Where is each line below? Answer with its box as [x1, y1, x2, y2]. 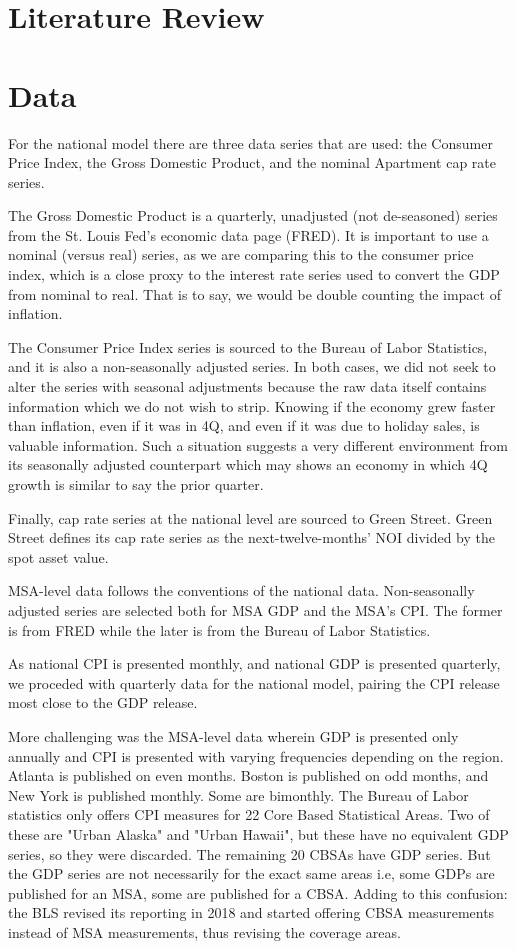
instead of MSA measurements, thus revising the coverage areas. [8, 921, 401, 942]
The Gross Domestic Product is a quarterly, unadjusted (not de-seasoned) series [8, 205, 498, 226]
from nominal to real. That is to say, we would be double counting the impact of [8, 283, 501, 304]
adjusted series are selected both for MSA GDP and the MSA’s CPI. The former [8, 599, 503, 620]
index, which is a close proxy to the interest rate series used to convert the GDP [8, 264, 500, 285]
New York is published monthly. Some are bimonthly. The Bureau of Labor [8, 784, 469, 805]
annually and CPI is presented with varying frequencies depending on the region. [8, 745, 504, 766]
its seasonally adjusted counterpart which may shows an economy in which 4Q [8, 454, 488, 475]
